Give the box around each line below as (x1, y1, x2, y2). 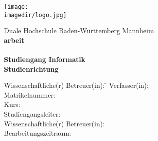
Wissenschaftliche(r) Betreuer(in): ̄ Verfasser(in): (4, 80, 149, 90)
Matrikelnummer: (4, 89, 55, 100)
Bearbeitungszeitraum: (4, 128, 71, 138)
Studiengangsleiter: (4, 109, 61, 119)
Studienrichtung (4, 63, 59, 74)
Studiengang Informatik (4, 54, 86, 64)
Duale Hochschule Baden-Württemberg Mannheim (4, 25, 154, 36)
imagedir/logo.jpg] (4, 11, 67, 19)
